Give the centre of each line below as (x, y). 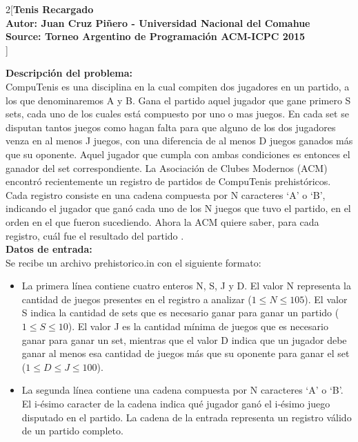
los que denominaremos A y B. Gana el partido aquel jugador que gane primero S (178, 100)
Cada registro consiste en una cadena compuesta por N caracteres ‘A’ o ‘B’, (166, 194)
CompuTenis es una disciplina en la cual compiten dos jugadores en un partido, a (178, 86)
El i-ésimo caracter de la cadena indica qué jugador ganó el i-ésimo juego (176, 404)
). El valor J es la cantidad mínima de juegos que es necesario (198, 326)
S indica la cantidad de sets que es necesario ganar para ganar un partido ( (180, 313)
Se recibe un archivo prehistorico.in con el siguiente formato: (133, 262)
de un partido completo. (72, 431)
